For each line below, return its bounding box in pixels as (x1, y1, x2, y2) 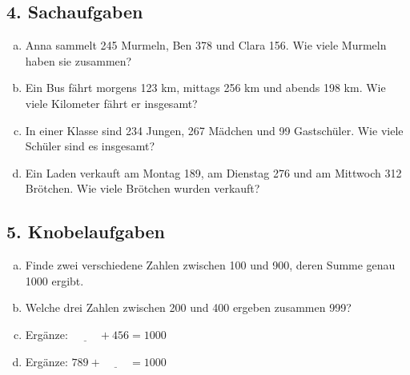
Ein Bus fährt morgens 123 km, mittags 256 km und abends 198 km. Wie (25, 79, 386, 96)
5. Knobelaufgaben (6, 219, 166, 244)
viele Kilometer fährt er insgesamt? (25, 94, 198, 111)
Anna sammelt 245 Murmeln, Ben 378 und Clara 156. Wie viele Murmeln (25, 37, 387, 54)
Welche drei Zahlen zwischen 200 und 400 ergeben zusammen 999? (25, 299, 352, 316)
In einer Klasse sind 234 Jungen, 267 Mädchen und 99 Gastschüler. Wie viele (25, 122, 404, 138)
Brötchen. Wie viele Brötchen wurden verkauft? (25, 180, 260, 197)
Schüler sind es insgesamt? (25, 138, 155, 154)
